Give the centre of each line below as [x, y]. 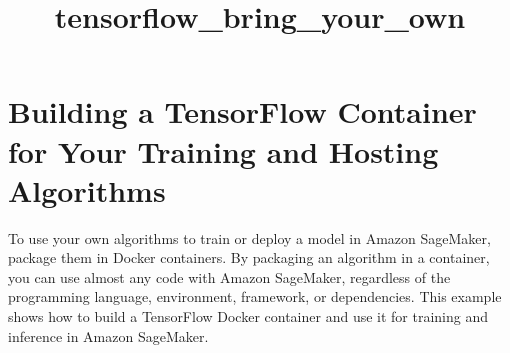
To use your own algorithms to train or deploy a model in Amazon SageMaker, [249, 237]
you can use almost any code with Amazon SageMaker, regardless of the [229, 276]
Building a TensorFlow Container [242, 111]
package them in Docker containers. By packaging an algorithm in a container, [249, 257]
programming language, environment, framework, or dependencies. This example [255, 296]
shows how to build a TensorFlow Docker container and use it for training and [248, 316]
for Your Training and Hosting [223, 150]
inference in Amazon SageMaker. [108, 335]
